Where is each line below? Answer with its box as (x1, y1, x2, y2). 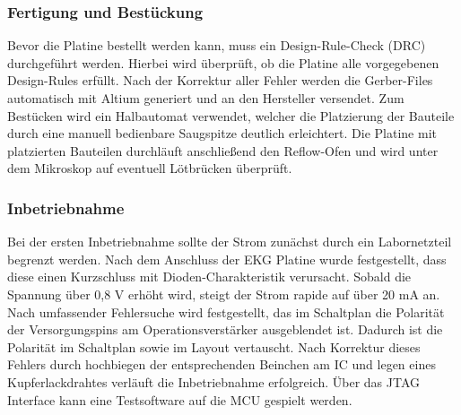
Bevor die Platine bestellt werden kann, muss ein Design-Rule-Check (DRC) (7, 36, 426, 55)
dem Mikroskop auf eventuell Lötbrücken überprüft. (7, 159, 292, 177)
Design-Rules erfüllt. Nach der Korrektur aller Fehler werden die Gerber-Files (7, 71, 433, 90)
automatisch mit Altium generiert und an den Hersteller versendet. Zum (7, 89, 404, 107)
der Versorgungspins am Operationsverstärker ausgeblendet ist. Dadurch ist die (7, 320, 443, 339)
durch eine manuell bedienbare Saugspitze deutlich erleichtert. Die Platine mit (7, 124, 437, 143)
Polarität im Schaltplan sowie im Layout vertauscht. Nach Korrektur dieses (7, 337, 421, 356)
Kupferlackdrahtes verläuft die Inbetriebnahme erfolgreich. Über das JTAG (7, 372, 421, 391)
